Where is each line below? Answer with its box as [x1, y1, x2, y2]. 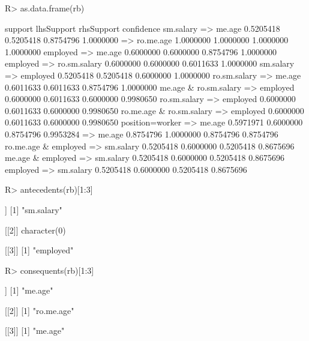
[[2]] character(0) [5, 223, 66, 236]
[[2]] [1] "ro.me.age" [5, 304, 74, 316]
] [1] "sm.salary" [5, 203, 62, 216]
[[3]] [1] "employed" [5, 244, 74, 256]
